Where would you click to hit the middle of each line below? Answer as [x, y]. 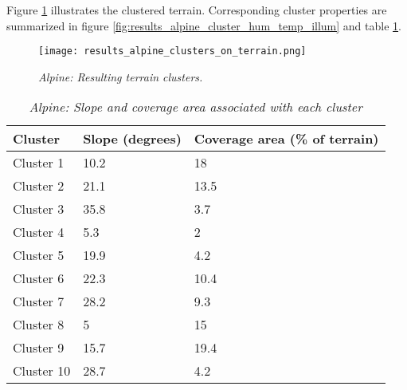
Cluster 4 [39, 232]
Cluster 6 [39, 278]
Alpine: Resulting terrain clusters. [121, 76]
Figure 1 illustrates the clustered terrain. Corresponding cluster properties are [197, 10]
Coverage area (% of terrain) [286, 139]
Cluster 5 [39, 255]
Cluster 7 [39, 301]
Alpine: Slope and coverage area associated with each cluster [196, 107]
